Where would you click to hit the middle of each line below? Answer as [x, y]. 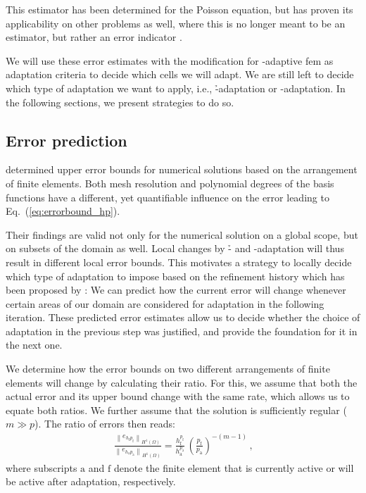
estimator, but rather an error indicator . [94, 37]
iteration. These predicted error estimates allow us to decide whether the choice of [183, 317]
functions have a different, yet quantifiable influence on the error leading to [168, 197]
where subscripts [42, 467]
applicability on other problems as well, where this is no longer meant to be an [176, 23]
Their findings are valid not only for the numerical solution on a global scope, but [182, 234]
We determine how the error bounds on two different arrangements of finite [168, 369]
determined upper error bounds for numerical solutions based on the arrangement [182, 169]
